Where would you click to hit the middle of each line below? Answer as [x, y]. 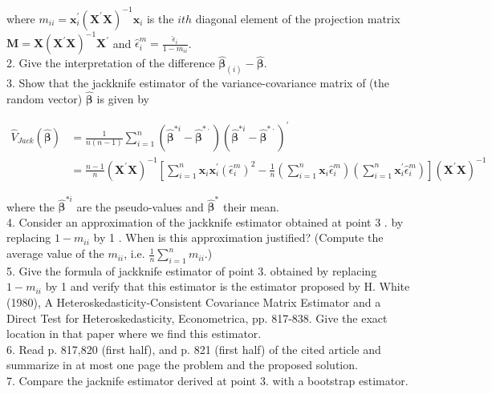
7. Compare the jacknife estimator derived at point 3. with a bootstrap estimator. [207, 380]
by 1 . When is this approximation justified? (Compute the [238, 237]
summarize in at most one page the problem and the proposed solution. [182, 365]
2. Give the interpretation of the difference [111, 63]
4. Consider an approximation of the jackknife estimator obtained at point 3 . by [205, 221]
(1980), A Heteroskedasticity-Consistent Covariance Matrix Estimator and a [194, 302]
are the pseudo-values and [140, 206]
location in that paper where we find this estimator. [134, 334]
